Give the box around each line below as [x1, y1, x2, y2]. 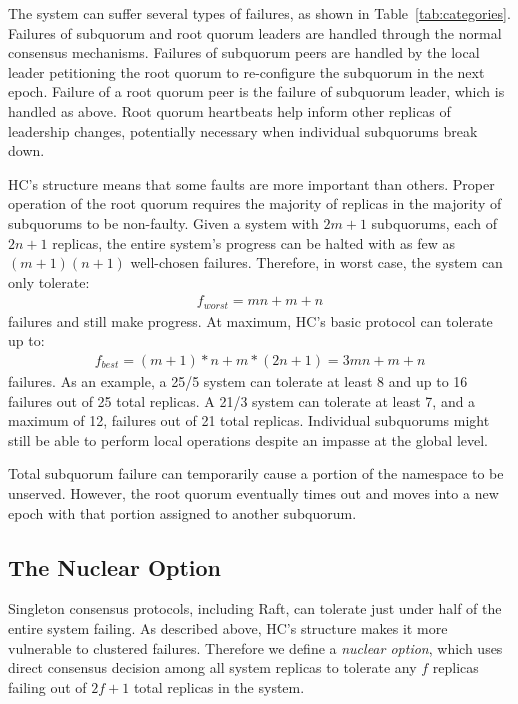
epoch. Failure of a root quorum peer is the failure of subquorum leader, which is [8, 81, 505, 102]
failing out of [8, 676, 87, 697]
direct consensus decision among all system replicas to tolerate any [8, 657, 417, 678]
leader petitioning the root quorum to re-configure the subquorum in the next [8, 61, 485, 82]
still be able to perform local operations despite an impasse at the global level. [8, 429, 488, 450]
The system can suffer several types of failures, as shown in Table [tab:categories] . [8, 3, 511, 23]
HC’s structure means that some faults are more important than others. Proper [8, 173, 495, 194]
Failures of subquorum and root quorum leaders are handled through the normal [8, 22, 502, 43]
